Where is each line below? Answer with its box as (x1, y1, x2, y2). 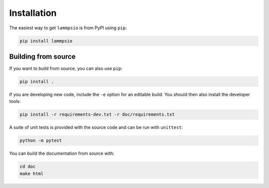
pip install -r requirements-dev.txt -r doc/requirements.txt (19, 112, 175, 118)
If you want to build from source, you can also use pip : (9, 65, 123, 71)
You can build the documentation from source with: (9, 150, 115, 156)
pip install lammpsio (19, 38, 73, 44)
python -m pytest (19, 138, 62, 143)
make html (19, 171, 44, 176)
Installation (9, 7, 57, 18)
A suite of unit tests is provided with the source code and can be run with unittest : (9, 125, 183, 130)
